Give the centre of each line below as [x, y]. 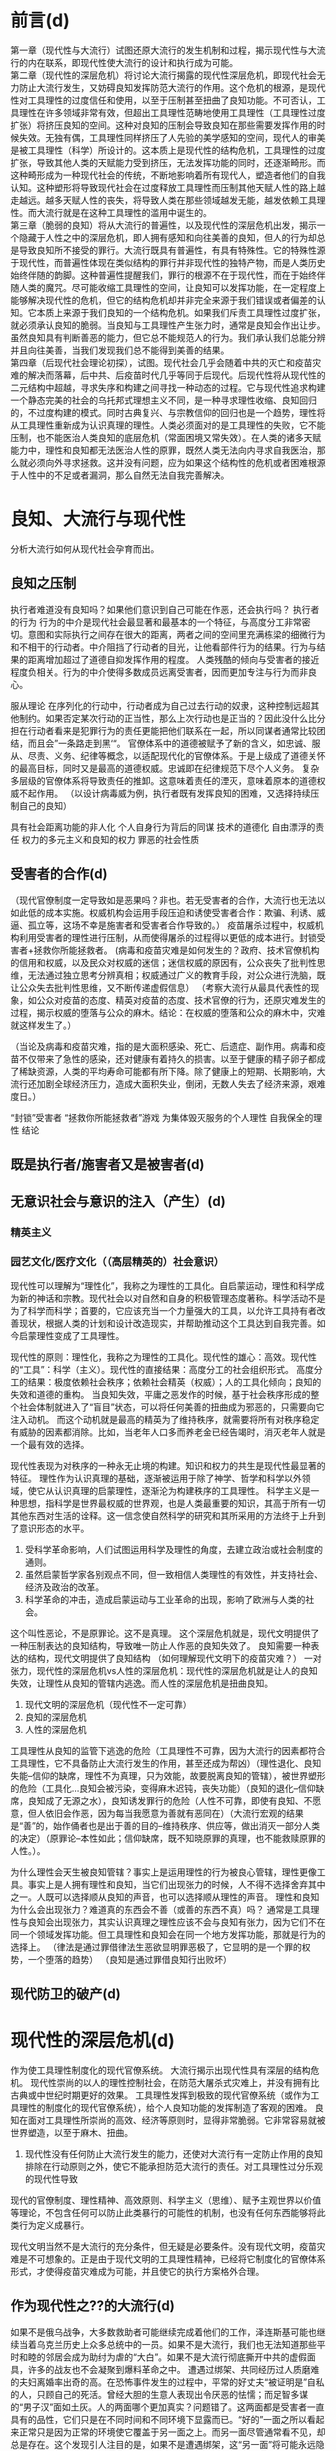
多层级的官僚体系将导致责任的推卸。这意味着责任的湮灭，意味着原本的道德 [163, 780]
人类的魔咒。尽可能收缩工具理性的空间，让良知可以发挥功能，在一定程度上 [172, 287]
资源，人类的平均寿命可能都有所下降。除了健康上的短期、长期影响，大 [181, 1071]
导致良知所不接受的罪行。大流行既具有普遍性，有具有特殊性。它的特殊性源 [172, 250]
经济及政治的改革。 [64, 1587]
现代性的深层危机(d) [92, 2040]
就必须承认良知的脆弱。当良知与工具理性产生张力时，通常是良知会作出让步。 [168, 325]
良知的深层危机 [55, 1717]
